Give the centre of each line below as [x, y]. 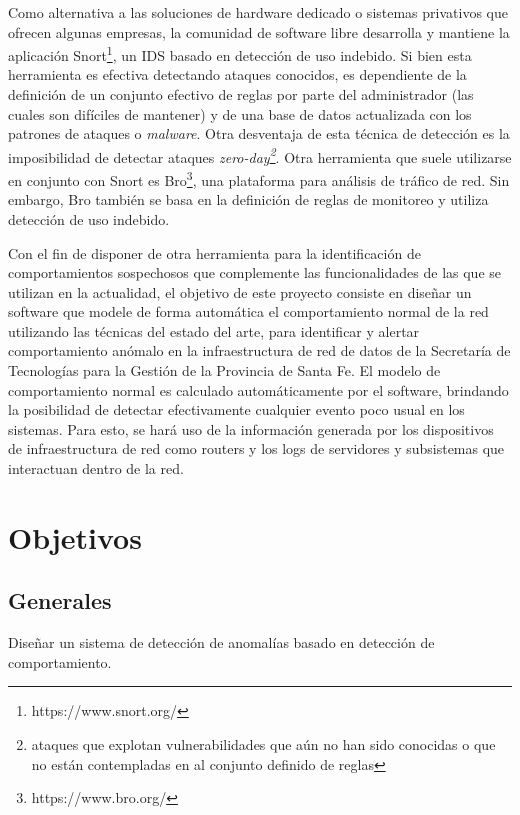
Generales [60, 600]
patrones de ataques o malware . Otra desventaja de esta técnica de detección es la [259, 133]
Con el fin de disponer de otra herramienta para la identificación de [214, 252]
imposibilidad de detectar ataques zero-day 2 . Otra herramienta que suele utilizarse [260, 155]
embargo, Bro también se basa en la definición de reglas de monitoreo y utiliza [248, 199]
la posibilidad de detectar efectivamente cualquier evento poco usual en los [236, 409]
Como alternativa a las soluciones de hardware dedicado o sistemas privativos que [258, 12]
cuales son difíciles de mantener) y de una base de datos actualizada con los [240, 113]
